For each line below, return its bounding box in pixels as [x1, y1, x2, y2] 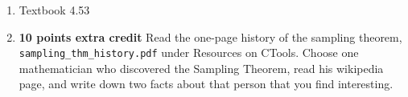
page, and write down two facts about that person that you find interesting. [19, 75, 394, 92]
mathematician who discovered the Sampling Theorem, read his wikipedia [19, 59, 384, 76]
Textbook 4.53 [19, 2, 90, 18]
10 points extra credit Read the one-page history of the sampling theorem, [19, 28, 402, 45]
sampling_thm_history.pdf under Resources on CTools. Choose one [19, 44, 359, 61]
